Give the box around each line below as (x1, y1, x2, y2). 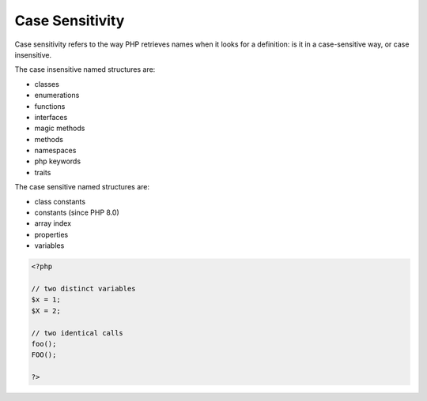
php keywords (34, 156, 81, 166)
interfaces (34, 112, 68, 122)
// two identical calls (31, 328, 124, 337)
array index (34, 219, 71, 228)
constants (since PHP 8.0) (34, 208, 120, 217)
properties (34, 230, 69, 239)
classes (34, 79, 59, 88)
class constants (34, 197, 86, 206)
